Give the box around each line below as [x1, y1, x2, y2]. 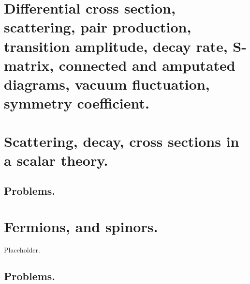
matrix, [4, 55, 54, 75]
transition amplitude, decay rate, [4, 36, 228, 56]
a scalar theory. [4, 150, 108, 170]
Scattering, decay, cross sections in [4, 131, 239, 151]
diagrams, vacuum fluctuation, [4, 74, 210, 94]
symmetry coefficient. [4, 93, 149, 113]
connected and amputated [59, 55, 235, 75]
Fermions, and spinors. [4, 216, 158, 236]
